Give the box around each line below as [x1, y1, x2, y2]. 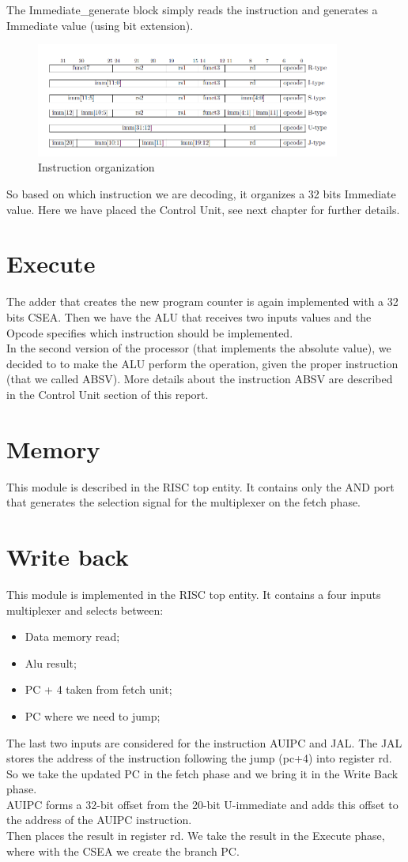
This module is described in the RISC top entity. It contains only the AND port [6, 478, 395, 495]
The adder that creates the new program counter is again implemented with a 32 [6, 293, 399, 310]
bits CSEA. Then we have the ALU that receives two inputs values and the [6, 308, 372, 325]
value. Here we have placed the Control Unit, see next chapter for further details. [6, 201, 400, 217]
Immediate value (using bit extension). [6, 17, 194, 33]
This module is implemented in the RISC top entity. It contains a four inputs [6, 585, 381, 602]
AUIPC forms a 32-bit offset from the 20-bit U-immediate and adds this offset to [6, 796, 399, 812]
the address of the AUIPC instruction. [6, 811, 192, 828]
